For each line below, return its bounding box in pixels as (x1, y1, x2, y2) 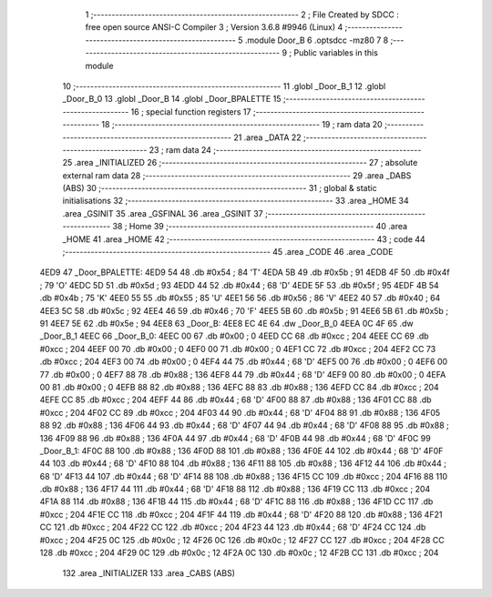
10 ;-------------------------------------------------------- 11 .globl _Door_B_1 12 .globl (62, 80, 386, 91)
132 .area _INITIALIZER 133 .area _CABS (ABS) (62, 568, 236, 579)
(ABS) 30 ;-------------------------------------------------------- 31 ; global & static (62, 183, 377, 194)
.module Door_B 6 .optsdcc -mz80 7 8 (244, 35, 389, 46)
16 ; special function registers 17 (130, 106, 251, 117)
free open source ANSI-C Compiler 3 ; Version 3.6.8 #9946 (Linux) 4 (85, 22, 343, 33)
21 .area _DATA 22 (233, 132, 302, 143)
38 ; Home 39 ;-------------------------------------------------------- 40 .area (112, 221, 408, 232)
